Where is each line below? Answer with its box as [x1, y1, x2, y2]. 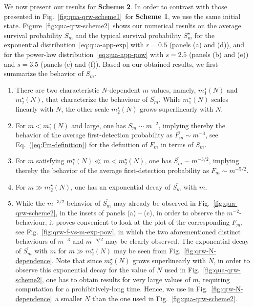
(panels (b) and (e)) [189, 49, 249, 59]
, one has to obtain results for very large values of [42, 274, 190, 284]
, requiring [198, 274, 230, 284]
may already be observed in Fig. [113, 198, 210, 208]
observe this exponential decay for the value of [15, 265, 154, 275]
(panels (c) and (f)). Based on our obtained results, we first [41, 58, 218, 69]
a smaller [55, 293, 83, 304]
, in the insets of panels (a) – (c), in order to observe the [55, 207, 225, 217]
